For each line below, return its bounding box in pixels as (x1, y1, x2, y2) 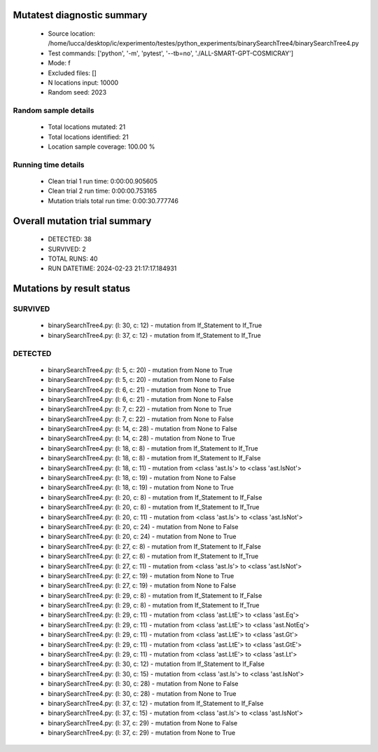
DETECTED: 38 (48, 235, 92, 243)
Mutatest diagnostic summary (13, 9, 148, 21)
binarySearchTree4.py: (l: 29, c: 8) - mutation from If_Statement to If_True (48, 601, 260, 610)
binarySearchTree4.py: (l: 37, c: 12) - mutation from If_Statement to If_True (48, 331, 262, 339)
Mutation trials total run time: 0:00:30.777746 (48, 196, 178, 205)
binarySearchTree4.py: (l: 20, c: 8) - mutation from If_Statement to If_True (48, 503, 260, 512)
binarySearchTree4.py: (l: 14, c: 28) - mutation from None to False (48, 425, 237, 433)
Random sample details (13, 106, 94, 116)
